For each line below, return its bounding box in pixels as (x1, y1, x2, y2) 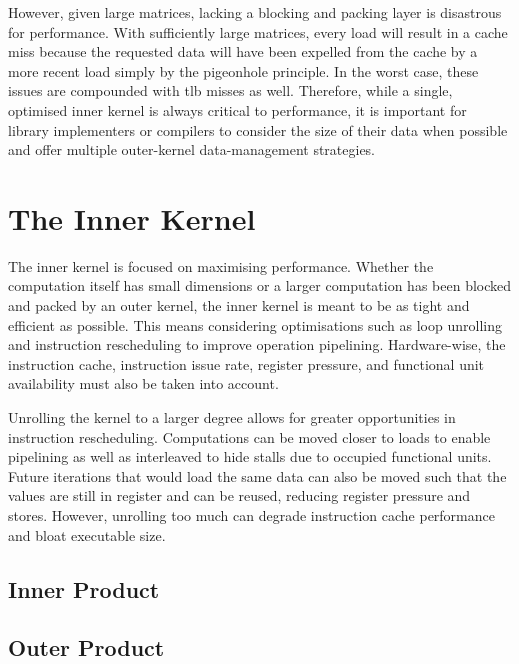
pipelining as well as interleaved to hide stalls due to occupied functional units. (8, 446, 492, 467)
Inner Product (8, 573, 160, 604)
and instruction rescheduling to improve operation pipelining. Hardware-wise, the (8, 334, 506, 355)
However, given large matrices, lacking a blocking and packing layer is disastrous (8, 2, 502, 22)
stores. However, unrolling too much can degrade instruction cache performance (8, 505, 495, 525)
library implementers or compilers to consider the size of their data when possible (8, 119, 508, 140)
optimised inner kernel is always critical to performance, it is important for (8, 99, 467, 120)
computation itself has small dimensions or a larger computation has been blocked (8, 275, 512, 296)
